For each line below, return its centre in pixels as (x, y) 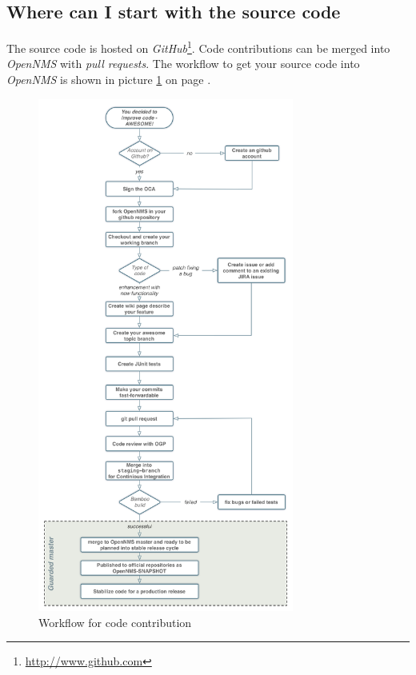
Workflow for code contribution (115, 622)
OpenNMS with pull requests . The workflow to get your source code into (183, 64)
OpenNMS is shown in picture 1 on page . (109, 80)
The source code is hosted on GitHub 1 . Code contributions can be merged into (198, 47)
